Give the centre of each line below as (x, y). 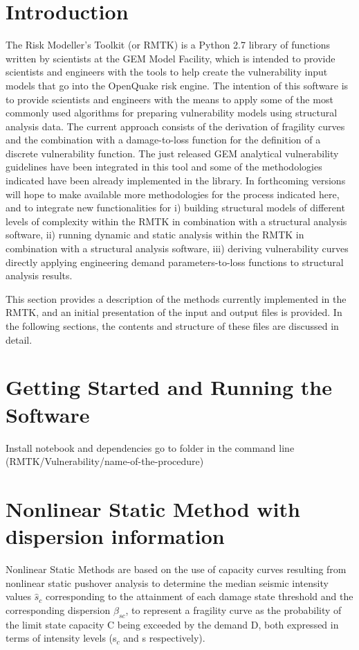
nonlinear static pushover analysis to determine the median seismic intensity (167, 582)
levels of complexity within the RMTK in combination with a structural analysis (176, 221)
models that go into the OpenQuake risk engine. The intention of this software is (177, 85)
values (19, 596)
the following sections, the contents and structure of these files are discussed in (172, 326)
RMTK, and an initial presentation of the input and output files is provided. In (174, 312)
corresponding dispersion (58, 609)
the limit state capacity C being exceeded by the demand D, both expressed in (172, 624)
